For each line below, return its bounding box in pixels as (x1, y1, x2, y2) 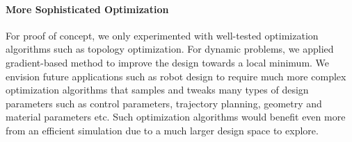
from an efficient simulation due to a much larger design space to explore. (6, 123, 319, 137)
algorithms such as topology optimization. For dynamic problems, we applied (6, 42, 334, 56)
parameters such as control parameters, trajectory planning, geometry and (6, 96, 322, 110)
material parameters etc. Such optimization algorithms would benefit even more (6, 109, 346, 124)
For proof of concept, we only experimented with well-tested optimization (6, 28, 319, 42)
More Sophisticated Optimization (6, 1, 169, 16)
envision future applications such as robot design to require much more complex (6, 69, 346, 83)
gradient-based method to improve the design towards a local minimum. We (6, 55, 330, 69)
